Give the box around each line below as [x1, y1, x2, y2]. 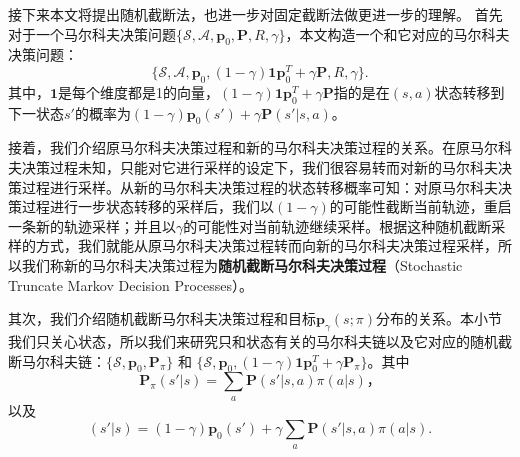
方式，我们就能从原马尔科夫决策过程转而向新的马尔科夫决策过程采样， [35, 235, 498, 256]
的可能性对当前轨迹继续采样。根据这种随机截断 [183, 215, 492, 236]
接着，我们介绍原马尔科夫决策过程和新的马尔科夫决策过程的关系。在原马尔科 [8, 137, 512, 158]
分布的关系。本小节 [376, 308, 503, 329]
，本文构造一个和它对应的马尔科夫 [285, 23, 510, 44]
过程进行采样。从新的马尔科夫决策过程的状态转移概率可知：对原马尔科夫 [21, 176, 498, 197]
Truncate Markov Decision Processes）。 [8, 274, 254, 295]
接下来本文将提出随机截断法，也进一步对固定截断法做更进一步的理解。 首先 [8, 4, 503, 24]
